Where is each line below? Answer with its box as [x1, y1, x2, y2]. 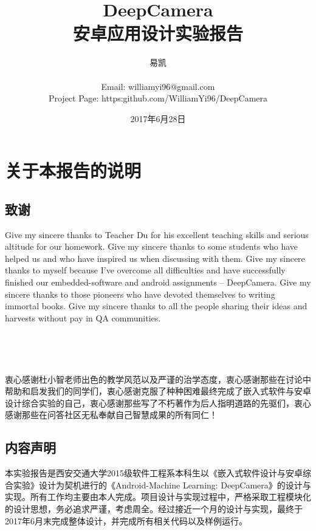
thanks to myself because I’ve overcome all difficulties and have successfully [5, 264, 286, 276]
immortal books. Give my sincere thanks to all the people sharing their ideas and [5, 300, 307, 312]
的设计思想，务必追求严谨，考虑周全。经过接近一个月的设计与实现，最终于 [5, 502, 303, 515]
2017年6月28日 [130, 112, 186, 125]
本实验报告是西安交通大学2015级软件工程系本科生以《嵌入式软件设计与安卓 [5, 467, 303, 479]
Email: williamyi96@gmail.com [101, 80, 215, 92]
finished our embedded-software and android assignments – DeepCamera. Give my [5, 276, 311, 289]
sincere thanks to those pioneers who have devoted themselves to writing [5, 287, 275, 300]
